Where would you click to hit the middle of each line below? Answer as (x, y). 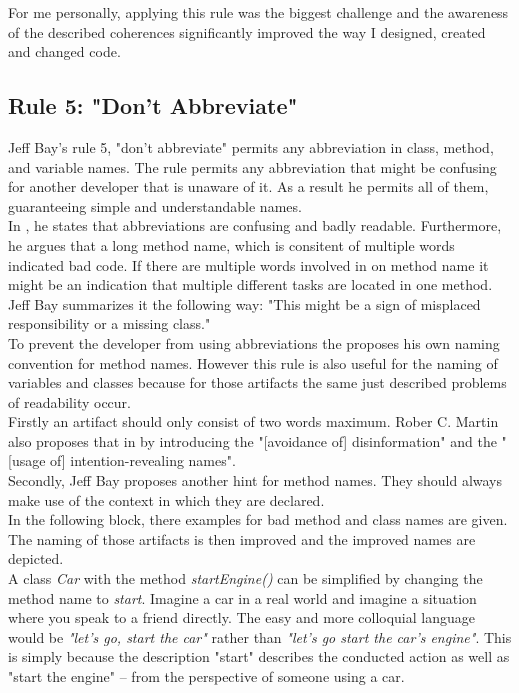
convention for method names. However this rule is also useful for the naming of (253, 362)
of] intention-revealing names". (143, 460)
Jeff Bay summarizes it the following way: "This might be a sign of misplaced (244, 303)
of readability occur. (69, 401)
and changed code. (64, 51)
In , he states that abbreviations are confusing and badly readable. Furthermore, (255, 225)
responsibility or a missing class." (109, 323)
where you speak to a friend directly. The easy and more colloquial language (241, 617)
